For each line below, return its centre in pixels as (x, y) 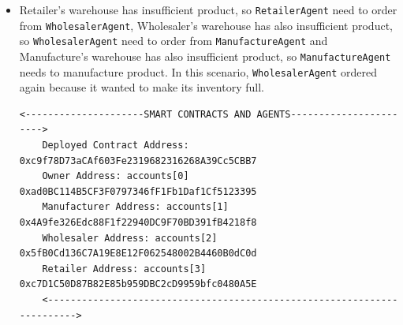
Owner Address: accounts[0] (116, 176)
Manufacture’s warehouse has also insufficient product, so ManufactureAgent (205, 56)
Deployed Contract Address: (116, 146)
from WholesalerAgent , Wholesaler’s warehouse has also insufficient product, (206, 25)
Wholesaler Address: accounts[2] (130, 238)
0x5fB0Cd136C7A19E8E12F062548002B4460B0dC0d (138, 254)
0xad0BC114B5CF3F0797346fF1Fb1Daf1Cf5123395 (138, 191)
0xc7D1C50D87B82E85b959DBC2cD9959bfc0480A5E (138, 284)
